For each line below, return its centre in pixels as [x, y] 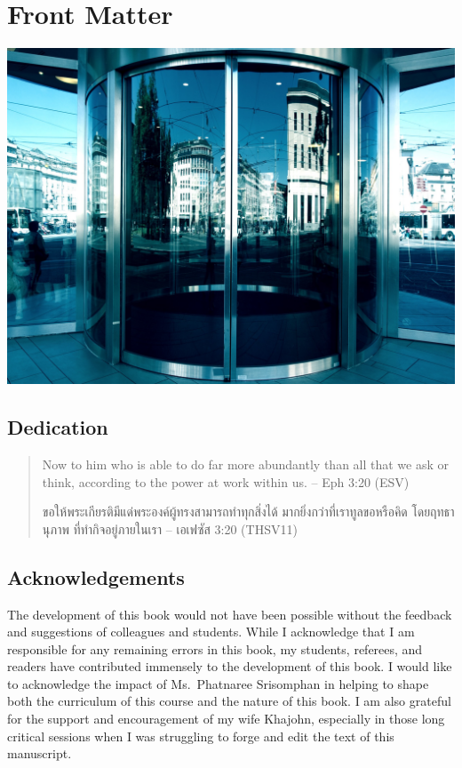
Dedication [58, 427]
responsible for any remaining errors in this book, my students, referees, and [215, 648]
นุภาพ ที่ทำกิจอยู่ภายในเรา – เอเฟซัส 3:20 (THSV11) [170, 528]
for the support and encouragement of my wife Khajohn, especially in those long [226, 719]
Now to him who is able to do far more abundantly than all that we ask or [246, 464]
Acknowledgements [96, 576]
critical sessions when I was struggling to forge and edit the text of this [201, 736]
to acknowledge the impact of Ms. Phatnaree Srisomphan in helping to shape [218, 683]
